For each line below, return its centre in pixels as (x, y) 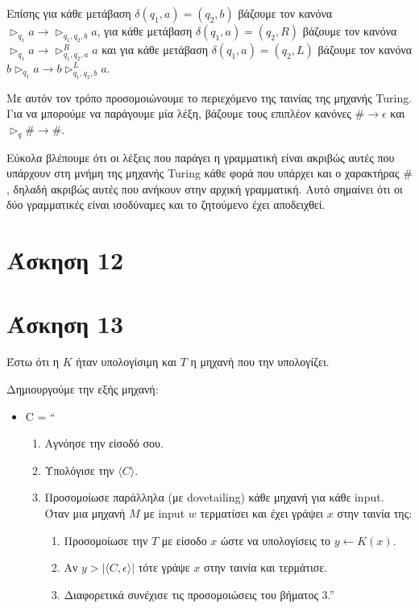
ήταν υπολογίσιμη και (127, 362)
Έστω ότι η (33, 362)
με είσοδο (184, 540)
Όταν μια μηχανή (85, 513)
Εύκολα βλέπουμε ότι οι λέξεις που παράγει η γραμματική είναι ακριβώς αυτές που (201, 157)
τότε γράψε (164, 567)
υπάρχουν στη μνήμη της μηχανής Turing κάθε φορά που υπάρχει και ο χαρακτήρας (203, 173)
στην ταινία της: (375, 513)
